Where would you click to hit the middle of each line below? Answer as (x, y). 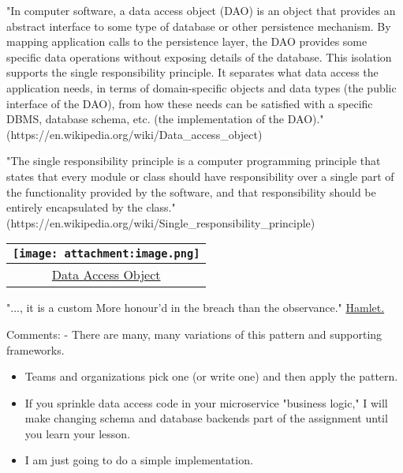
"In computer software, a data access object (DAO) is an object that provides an (201, 10)
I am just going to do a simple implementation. (139, 460)
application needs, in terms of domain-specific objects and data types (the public (201, 87)
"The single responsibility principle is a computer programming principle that (194, 161)
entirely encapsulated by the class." (91, 207)
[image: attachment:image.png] (106, 254)
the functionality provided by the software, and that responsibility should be (191, 191)
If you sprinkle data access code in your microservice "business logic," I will (206, 402)
